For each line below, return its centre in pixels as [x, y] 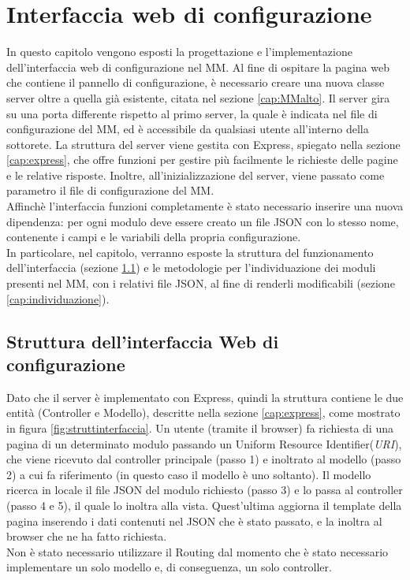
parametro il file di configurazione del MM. [110, 190]
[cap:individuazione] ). [58, 298]
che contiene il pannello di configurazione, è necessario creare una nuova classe [196, 82]
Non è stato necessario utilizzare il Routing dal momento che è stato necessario [198, 551]
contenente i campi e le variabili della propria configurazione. [154, 237]
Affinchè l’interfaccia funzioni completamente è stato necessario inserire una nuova [205, 206]
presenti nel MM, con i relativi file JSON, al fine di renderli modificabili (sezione [201, 283]
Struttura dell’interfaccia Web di [143, 341]
